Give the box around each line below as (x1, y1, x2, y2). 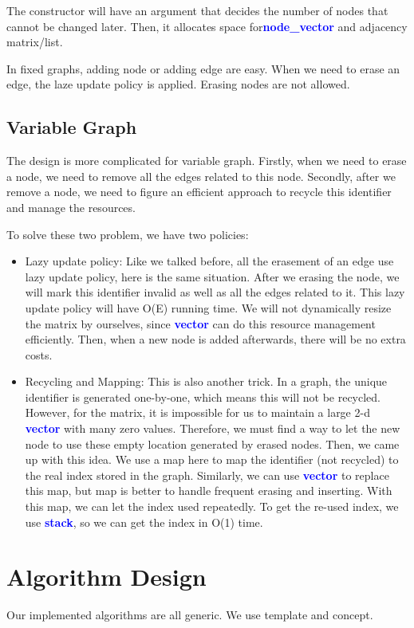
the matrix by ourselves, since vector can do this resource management (25, 315, 376, 332)
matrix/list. (6, 33, 63, 50)
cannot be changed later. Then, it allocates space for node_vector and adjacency (6, 18, 408, 34)
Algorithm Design (6, 560, 207, 593)
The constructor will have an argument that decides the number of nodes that (6, 2, 388, 18)
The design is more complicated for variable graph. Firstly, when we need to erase (6, 152, 407, 169)
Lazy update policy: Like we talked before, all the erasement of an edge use (25, 253, 394, 269)
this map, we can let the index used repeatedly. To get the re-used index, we (25, 498, 399, 515)
